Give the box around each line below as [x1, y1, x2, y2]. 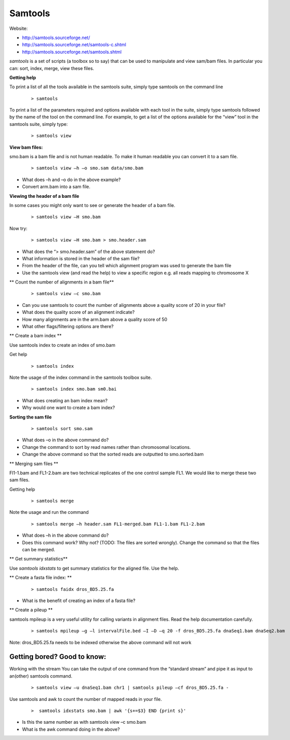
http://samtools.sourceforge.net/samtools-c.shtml [22, 42, 126, 48]
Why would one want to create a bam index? [22, 405, 115, 411]
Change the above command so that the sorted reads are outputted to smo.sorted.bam [22, 451, 204, 457]
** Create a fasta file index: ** [9, 575, 72, 581]
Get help [9, 351, 27, 358]
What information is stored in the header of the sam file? [22, 255, 140, 261]
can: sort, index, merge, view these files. [9, 65, 94, 71]
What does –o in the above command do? [22, 437, 109, 443]
